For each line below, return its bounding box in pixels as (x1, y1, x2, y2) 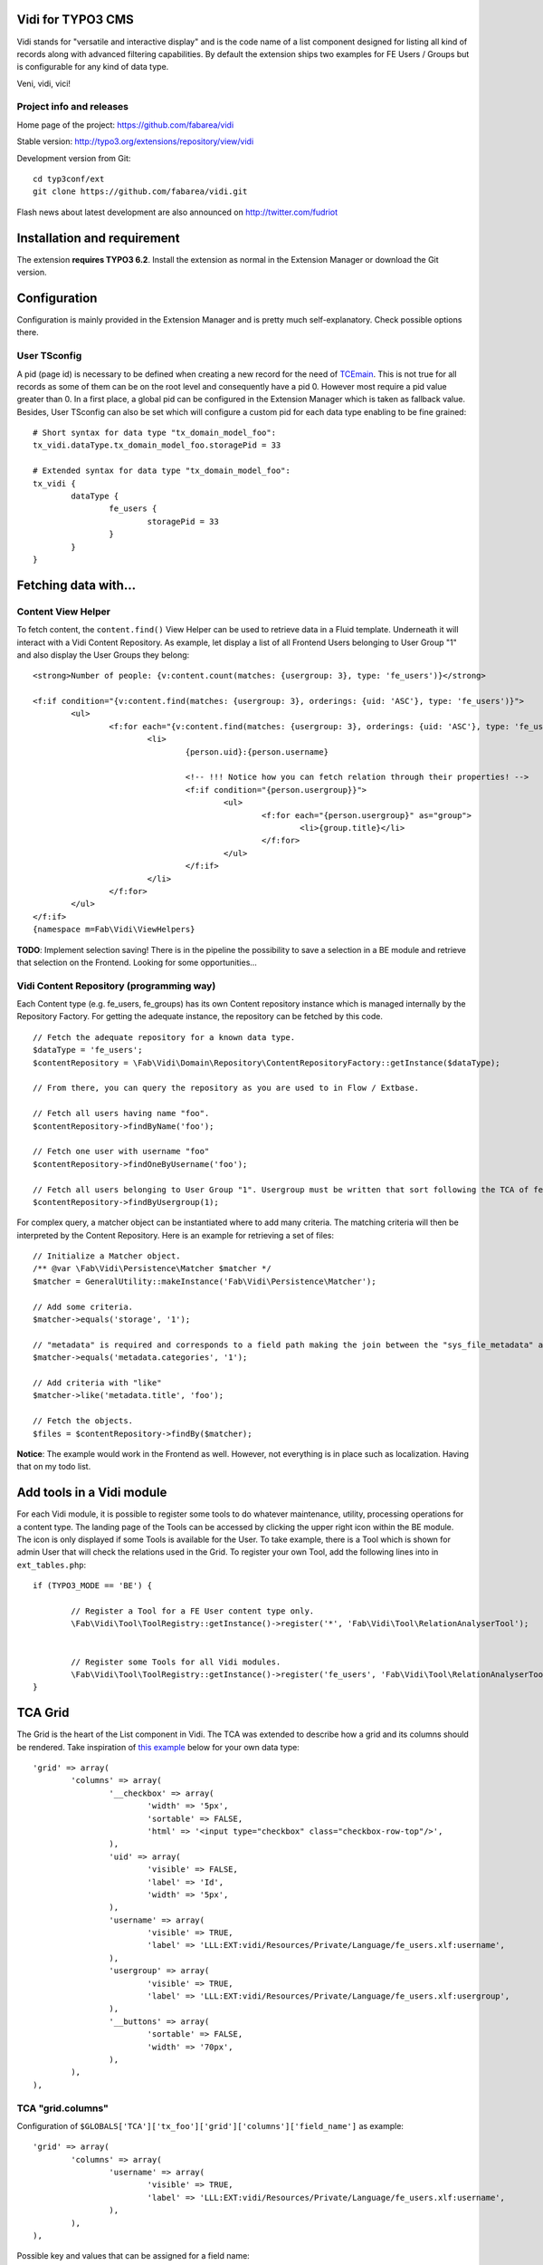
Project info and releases (16, 101, 129, 113)
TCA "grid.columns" (16, 2102, 109, 2115)
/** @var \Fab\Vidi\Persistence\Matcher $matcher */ (33, 1264, 271, 1274)
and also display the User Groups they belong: (16, 649, 190, 660)
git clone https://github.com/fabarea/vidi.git (33, 187, 248, 197)
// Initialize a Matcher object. (33, 1251, 181, 1261)
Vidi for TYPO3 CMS (16, 12, 135, 27)
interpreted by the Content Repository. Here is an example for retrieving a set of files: (16, 1229, 335, 1240)
